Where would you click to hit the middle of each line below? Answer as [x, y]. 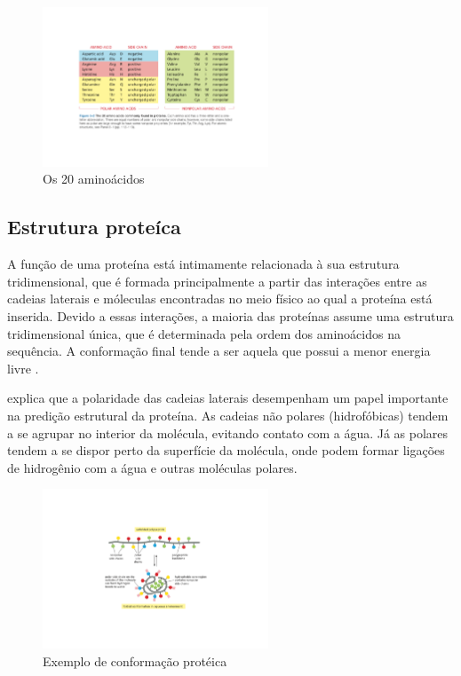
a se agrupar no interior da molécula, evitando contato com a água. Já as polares [228, 432]
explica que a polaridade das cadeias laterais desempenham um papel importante [228, 398]
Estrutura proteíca [94, 227]
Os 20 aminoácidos [94, 179]
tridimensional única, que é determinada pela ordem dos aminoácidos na [204, 333]
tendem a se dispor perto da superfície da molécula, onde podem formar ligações [226, 450]
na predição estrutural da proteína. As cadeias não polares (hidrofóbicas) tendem [228, 415]
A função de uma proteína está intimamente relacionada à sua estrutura [203, 264]
